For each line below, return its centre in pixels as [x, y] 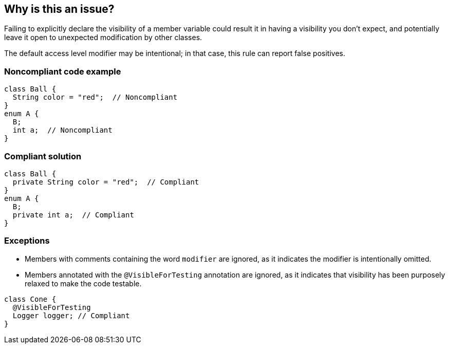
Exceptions [27, 241]
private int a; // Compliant [73, 215]
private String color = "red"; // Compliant [106, 182]
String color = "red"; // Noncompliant [95, 97]
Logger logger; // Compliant [71, 315]
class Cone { [30, 299]
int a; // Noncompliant [62, 130]
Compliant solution [43, 156]
